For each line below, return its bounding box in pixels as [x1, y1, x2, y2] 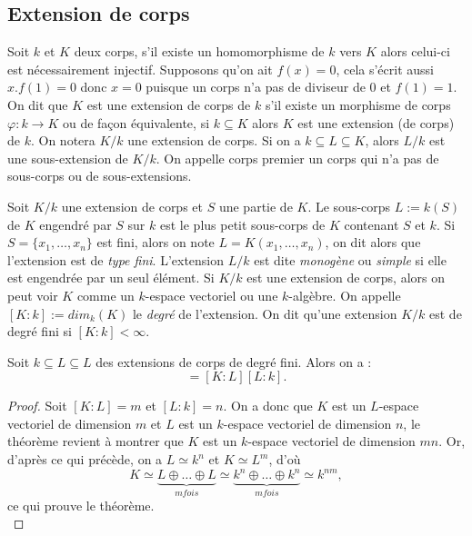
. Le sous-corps [307, 196, 391, 215]
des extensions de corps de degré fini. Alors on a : [95, 352, 372, 371]
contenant [344, 214, 399, 233]
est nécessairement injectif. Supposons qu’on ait [7, 59, 273, 78]
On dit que [7, 94, 68, 114]
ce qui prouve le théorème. [7, 495, 155, 514]
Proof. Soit [7, 396, 67, 415]
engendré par [39, 214, 112, 233]
